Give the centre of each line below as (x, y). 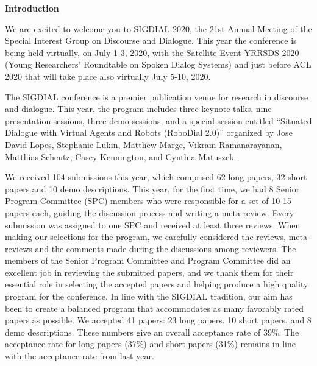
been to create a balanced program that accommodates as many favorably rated (154, 308)
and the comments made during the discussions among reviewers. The (166, 248)
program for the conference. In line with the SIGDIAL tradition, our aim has (149, 296)
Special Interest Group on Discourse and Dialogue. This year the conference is (151, 40)
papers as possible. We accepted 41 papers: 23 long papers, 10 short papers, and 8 (158, 320)
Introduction (32, 8)
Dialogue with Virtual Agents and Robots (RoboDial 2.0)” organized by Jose (149, 132)
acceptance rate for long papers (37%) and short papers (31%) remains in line (150, 344)
